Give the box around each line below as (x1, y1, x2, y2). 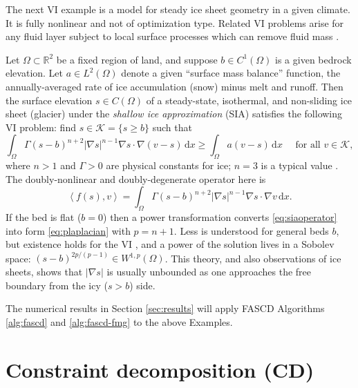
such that (152, 119, 192, 134)
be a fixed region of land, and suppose (56, 52, 218, 66)
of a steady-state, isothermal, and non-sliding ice (146, 93, 352, 107)
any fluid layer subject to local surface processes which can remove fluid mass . (6, 29, 339, 43)
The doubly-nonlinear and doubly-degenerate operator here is (6, 171, 266, 186)
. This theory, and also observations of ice (164, 251, 341, 265)
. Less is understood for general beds (173, 223, 329, 237)
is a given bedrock (275, 52, 352, 66)
